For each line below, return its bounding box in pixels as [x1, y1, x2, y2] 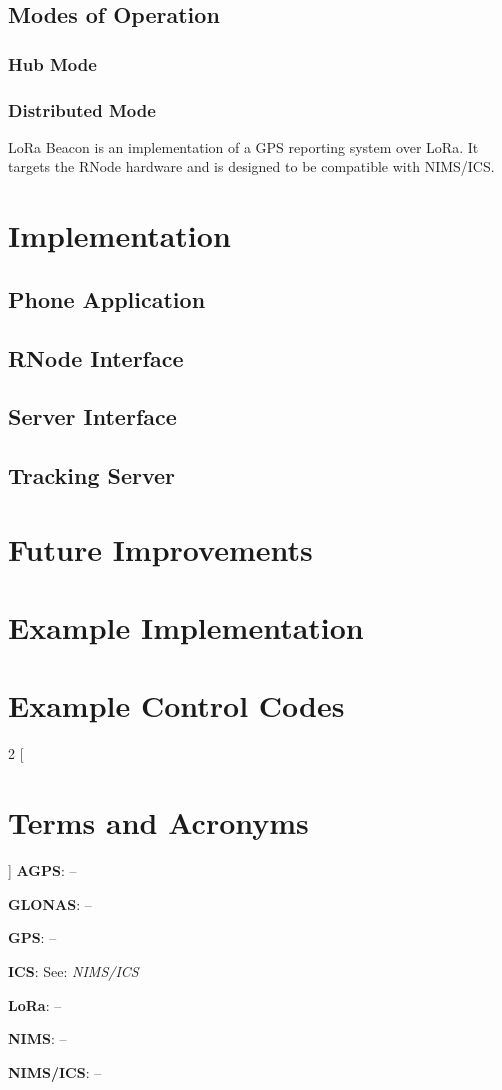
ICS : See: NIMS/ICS [8, 960, 139, 981]
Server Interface [8, 401, 177, 432]
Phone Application [8, 283, 206, 314]
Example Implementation [8, 607, 364, 648]
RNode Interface [8, 342, 184, 373]
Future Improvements [8, 528, 313, 569]
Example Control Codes [8, 685, 345, 726]
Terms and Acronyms [8, 802, 309, 843]
